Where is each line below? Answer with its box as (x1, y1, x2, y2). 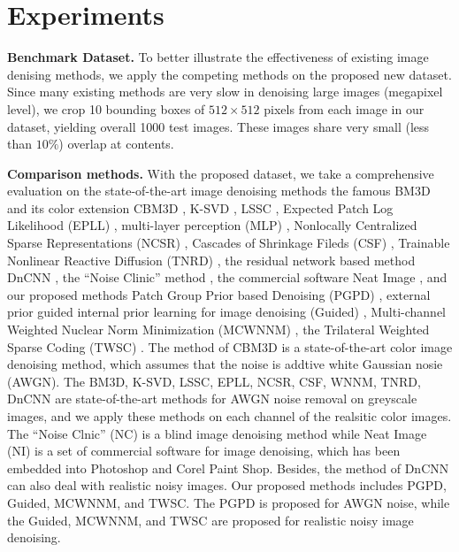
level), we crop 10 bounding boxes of (7, 99, 205, 118)
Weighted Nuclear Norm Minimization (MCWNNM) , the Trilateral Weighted (7, 320, 430, 339)
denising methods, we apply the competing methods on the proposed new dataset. (7, 65, 452, 83)
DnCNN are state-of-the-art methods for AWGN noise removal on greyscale (7, 389, 417, 408)
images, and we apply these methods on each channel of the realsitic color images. (7, 407, 452, 425)
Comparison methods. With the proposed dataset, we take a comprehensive (7, 164, 434, 182)
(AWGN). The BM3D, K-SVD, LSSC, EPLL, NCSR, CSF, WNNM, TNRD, (7, 372, 421, 390)
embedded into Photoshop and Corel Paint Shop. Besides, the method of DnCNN (7, 458, 449, 477)
